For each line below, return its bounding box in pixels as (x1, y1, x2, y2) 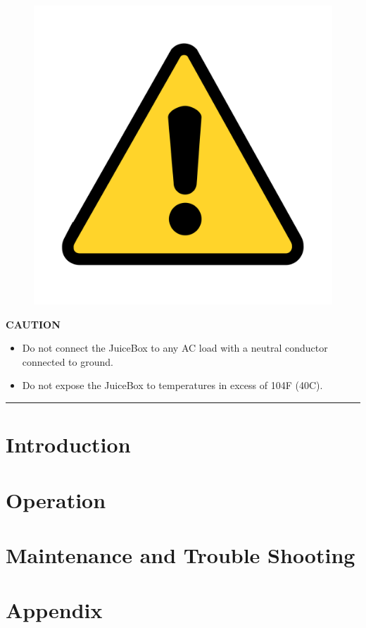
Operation (6, 485, 106, 514)
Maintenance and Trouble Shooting (6, 540, 355, 569)
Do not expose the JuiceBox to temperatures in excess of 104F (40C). (22, 378, 323, 393)
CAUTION (6, 316, 61, 331)
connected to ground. (22, 354, 113, 369)
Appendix (6, 596, 103, 624)
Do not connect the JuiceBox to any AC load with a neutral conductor (22, 340, 328, 355)
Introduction (6, 430, 131, 459)
